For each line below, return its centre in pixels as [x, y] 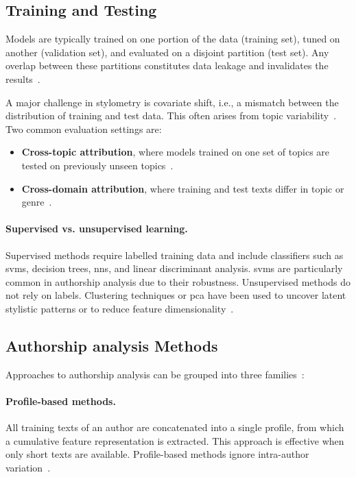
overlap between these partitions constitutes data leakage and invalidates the [167, 65]
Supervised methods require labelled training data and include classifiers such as [175, 255]
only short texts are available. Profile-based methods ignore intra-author [157, 454]
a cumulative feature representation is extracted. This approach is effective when [175, 440]
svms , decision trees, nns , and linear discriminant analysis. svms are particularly [174, 268]
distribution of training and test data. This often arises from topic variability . [171, 115]
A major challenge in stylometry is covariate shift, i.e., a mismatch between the [172, 102]
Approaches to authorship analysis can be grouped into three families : [155, 374]
